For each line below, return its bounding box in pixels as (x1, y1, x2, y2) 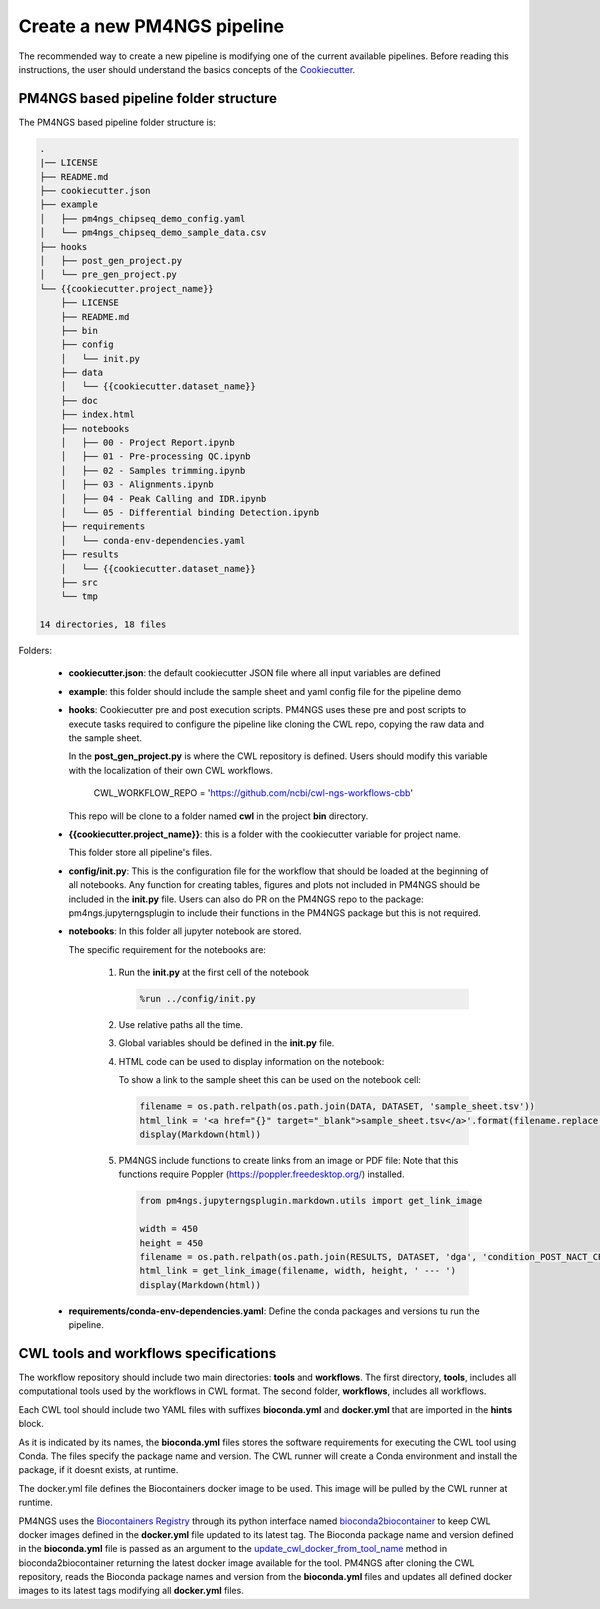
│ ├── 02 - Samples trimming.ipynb (60, 465, 246, 476)
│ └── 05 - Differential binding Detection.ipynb (60, 506, 320, 518)
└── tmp (60, 591, 99, 602)
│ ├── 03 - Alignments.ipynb (60, 479, 214, 490)
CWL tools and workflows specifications (18, 1345, 277, 1362)
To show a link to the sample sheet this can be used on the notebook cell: (118, 1074, 422, 1086)
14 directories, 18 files (39, 619, 167, 630)
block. (18, 1418, 45, 1430)
